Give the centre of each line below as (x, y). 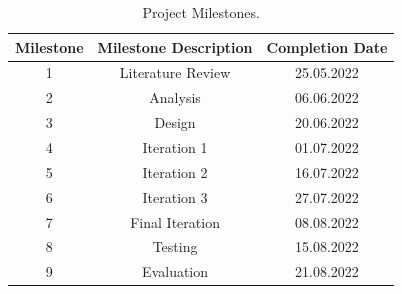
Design (175, 122)
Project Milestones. (201, 12)
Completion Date (327, 46)
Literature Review (175, 72)
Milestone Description (175, 46)
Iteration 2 (175, 171)
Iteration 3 (175, 196)
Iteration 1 (175, 146)
